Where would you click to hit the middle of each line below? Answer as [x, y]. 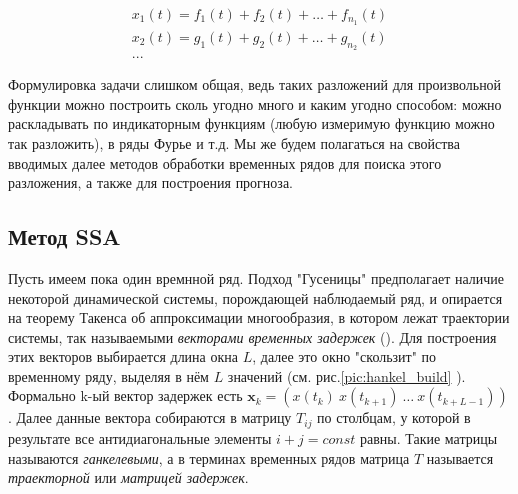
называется [460, 457]
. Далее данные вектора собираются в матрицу [150, 417]
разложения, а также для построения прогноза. [150, 182]
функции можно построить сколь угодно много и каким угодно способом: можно [255, 103]
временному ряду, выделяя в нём [108, 375]
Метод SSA [64, 236]
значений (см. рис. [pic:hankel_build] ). [346, 375]
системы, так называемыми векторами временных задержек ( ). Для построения [252, 336]
